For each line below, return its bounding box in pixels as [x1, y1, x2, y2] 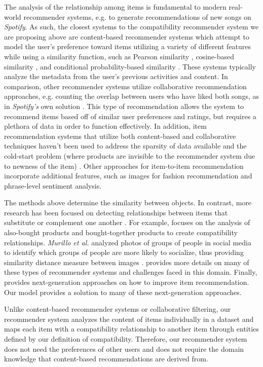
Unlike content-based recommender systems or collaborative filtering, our [4, 304, 231, 314]
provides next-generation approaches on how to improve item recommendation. [4, 277, 249, 287]
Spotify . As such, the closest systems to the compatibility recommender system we [4, 21, 259, 32]
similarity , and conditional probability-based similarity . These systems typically [4, 61, 256, 71]
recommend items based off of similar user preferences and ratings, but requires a [4, 111, 256, 121]
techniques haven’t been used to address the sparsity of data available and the [4, 140, 247, 151]
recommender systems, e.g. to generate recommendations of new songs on [23, 11, 251, 22]
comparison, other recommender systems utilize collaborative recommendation [4, 81, 247, 91]
